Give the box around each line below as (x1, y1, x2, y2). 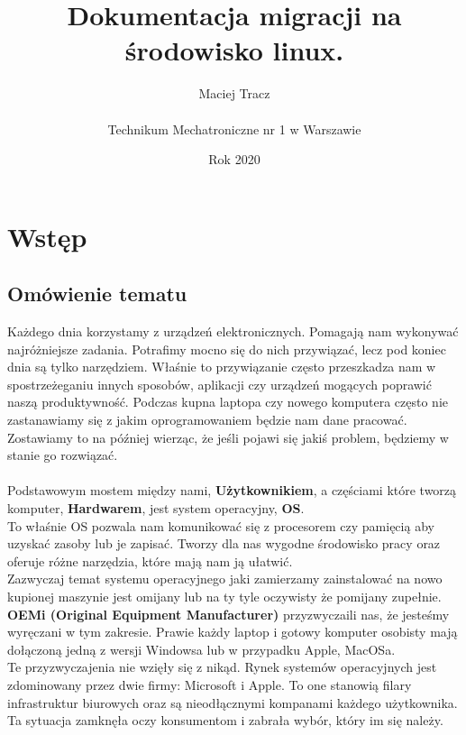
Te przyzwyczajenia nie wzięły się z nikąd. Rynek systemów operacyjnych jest (7, 657, 437, 676)
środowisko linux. (124, 32, 344, 69)
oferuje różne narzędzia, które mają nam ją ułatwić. (7, 551, 293, 570)
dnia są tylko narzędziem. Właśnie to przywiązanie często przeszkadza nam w (7, 357, 436, 376)
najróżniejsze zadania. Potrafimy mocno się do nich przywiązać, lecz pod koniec (7, 339, 446, 358)
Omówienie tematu (7, 280, 187, 308)
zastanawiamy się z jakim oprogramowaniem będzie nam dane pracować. (7, 410, 407, 429)
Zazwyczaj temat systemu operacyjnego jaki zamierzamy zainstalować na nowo (7, 569, 443, 588)
